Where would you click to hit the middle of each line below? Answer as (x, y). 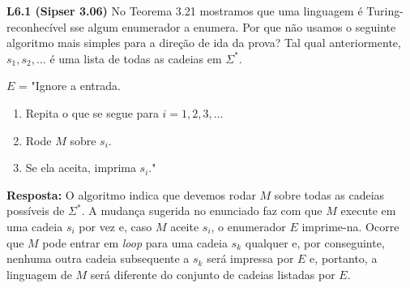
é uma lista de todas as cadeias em (136, 58)
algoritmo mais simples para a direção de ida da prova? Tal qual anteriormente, (204, 43)
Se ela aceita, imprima (81, 168)
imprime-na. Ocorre (350, 226)
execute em (368, 211)
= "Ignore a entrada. (70, 86)
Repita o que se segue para (92, 112)
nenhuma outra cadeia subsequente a (98, 258)
